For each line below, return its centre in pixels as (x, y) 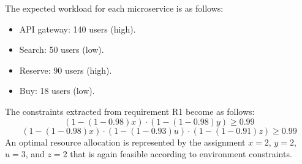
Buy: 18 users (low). (57, 91)
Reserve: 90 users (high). (66, 70)
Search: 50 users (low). (62, 49)
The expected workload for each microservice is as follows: (114, 8)
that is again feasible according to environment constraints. (181, 154)
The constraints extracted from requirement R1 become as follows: (130, 111)
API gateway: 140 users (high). (77, 29)
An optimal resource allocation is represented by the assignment (125, 142)
